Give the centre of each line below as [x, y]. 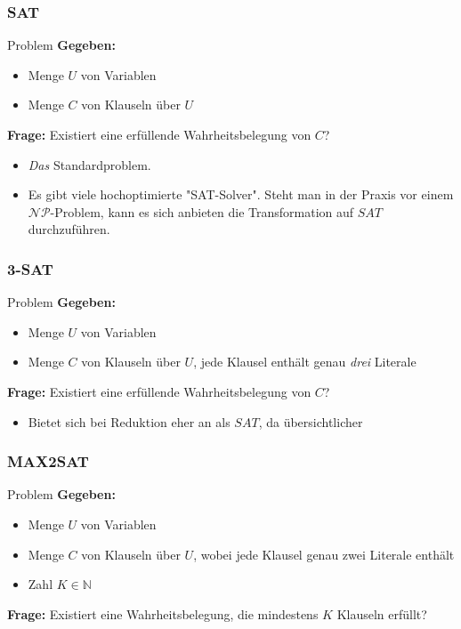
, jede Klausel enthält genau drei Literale [305, 362]
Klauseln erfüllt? [382, 613]
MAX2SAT [48, 461]
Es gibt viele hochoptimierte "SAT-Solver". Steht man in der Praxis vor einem [241, 194]
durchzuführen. [69, 229]
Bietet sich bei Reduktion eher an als [129, 421]
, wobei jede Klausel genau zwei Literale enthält [324, 554]
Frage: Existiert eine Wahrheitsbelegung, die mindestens [163, 613]
